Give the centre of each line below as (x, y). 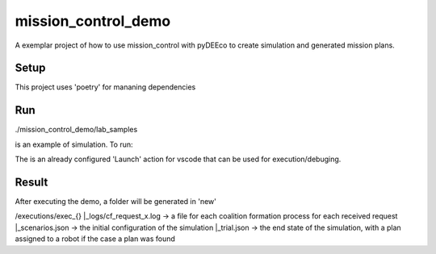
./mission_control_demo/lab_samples (76, 130)
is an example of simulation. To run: (74, 144)
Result (31, 182)
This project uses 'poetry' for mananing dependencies (105, 87)
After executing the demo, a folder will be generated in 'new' (116, 202)
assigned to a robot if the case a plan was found (95, 239)
